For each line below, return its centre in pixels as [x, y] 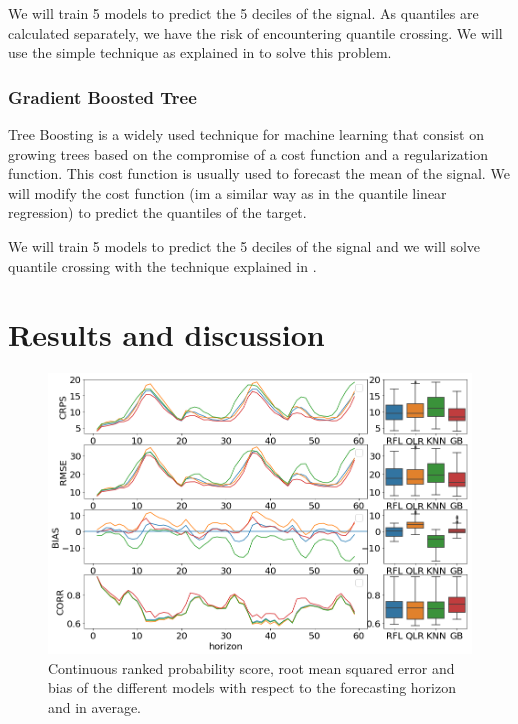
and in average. [94, 706]
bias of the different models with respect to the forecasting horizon [252, 687]
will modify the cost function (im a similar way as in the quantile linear [227, 192]
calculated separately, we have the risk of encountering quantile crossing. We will [255, 32]
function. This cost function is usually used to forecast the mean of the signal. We [259, 173]
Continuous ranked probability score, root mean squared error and [251, 667]
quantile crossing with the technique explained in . [162, 265]
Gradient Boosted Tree [102, 96]
